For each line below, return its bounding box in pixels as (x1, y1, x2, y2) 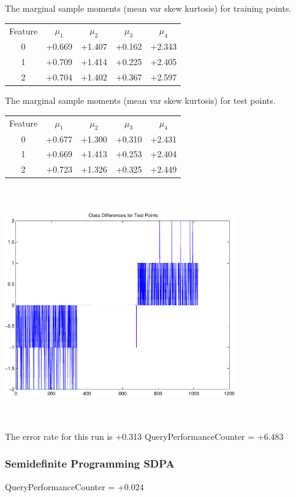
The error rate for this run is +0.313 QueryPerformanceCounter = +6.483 (5, 429, 284, 442)
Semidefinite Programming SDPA (5, 456, 175, 471)
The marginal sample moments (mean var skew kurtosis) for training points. (5, 2, 292, 14)
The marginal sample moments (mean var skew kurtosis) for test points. (5, 94, 276, 107)
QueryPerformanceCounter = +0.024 (5, 480, 144, 493)
